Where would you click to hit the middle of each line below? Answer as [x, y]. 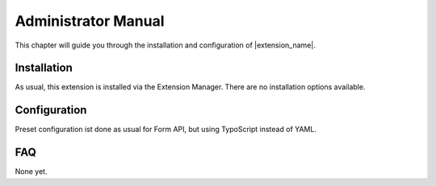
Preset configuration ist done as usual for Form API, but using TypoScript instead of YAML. [166, 130]
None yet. [31, 172]
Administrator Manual [90, 21]
